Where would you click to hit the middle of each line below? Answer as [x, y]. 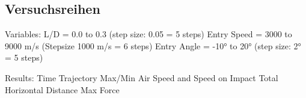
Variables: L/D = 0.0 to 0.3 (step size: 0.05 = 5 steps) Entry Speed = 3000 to [148, 34]
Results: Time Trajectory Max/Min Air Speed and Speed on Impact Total [142, 77]
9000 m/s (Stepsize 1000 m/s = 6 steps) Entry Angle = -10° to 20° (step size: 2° [153, 45]
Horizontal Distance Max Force [62, 89]
